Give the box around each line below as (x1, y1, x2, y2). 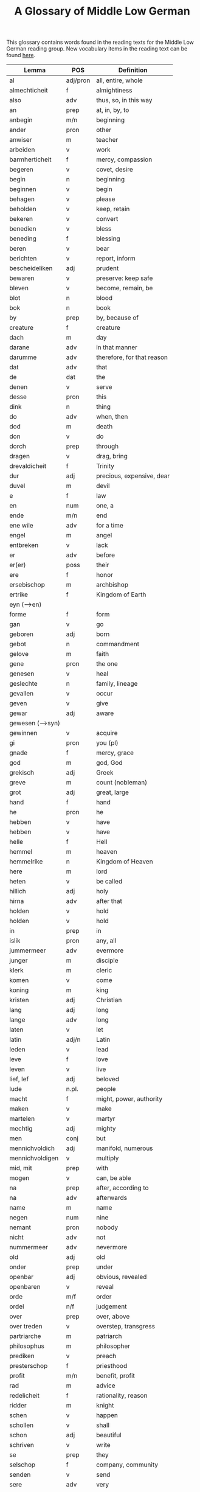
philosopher (96, 1342, 131, 1350)
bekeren (9, 215, 33, 223)
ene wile (9, 521, 33, 530)
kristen (9, 996, 29, 1005)
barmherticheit (9, 155, 52, 164)
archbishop (96, 580, 129, 589)
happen (96, 1411, 119, 1420)
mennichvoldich (9, 1144, 55, 1152)
